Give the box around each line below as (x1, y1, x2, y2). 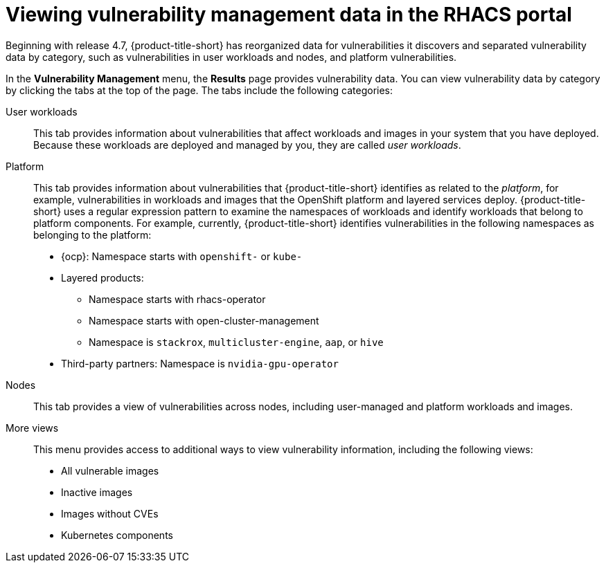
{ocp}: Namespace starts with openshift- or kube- (61, 250, 303, 262)
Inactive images (61, 486, 133, 498)
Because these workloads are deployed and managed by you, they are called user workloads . (33, 138, 461, 151)
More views (6, 421, 59, 434)
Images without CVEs (61, 507, 159, 520)
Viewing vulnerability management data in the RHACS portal (6, 3, 572, 26)
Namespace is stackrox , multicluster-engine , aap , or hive (89, 336, 384, 348)
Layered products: (61, 271, 144, 284)
